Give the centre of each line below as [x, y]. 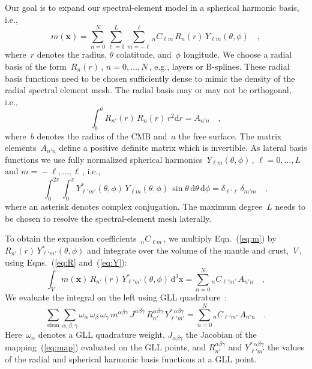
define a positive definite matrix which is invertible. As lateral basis [183, 148]
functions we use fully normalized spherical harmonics [104, 159]
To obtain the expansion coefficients [71, 238]
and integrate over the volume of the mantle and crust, [188, 250]
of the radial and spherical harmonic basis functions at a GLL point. [131, 358]
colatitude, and [144, 54]
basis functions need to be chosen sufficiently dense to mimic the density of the [150, 78]
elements [21, 148]
